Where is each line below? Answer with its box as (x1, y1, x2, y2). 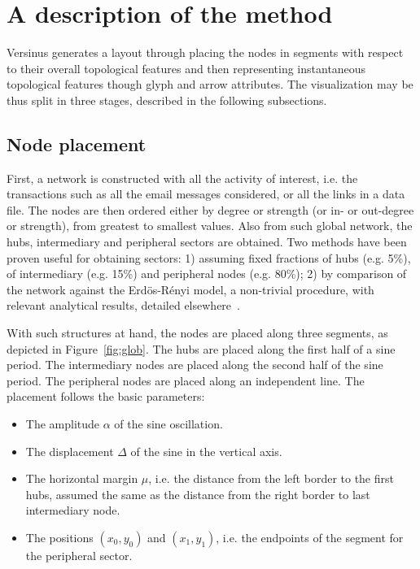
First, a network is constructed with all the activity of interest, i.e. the (7, 169, 358, 186)
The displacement (25, 442, 114, 459)
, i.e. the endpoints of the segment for (216, 528, 404, 545)
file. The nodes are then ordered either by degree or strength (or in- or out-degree (7, 201, 414, 218)
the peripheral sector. (25, 546, 133, 563)
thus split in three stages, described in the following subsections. (7, 91, 327, 108)
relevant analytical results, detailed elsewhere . (7, 297, 240, 314)
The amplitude (25, 415, 100, 432)
